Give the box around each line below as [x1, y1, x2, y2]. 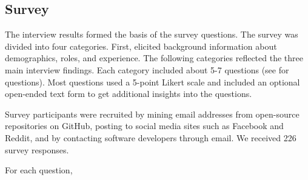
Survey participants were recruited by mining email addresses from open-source [5, 107, 300, 120]
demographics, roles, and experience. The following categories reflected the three [5, 52, 303, 64]
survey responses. [5, 143, 69, 156]
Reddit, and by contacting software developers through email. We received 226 [5, 131, 296, 144]
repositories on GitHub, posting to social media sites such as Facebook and [5, 119, 284, 132]
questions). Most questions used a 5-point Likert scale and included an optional [5, 75, 300, 88]
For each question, [5, 164, 73, 176]
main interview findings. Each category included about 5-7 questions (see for [5, 63, 289, 76]
